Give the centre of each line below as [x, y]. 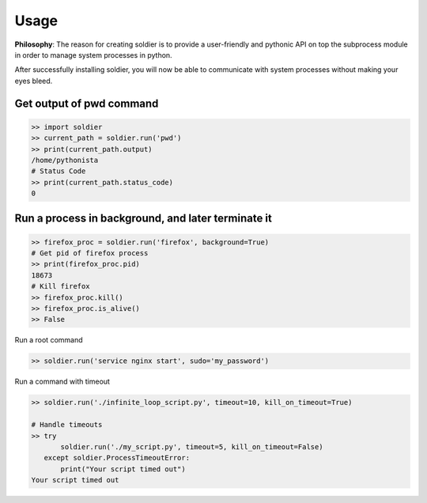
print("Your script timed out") [123, 469]
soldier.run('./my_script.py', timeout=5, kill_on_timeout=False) [192, 446]
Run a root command [49, 340]
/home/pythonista [65, 160]
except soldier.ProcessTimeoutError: [117, 458]
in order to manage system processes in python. [94, 55]
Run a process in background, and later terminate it [143, 219]
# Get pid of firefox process [90, 253]
